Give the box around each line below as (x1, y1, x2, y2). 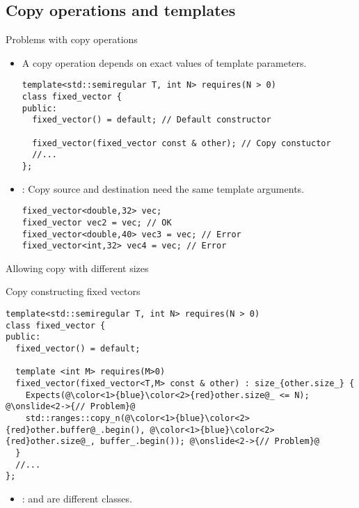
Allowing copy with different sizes (6, 260, 149, 275)
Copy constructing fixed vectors (6, 284, 141, 299)
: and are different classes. (22, 491, 132, 505)
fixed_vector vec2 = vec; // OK (22, 217, 172, 228)
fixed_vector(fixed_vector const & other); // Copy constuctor (32, 138, 331, 148)
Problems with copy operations (6, 32, 138, 47)
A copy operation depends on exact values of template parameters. (22, 55, 307, 70)
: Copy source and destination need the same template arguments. (22, 181, 304, 196)
